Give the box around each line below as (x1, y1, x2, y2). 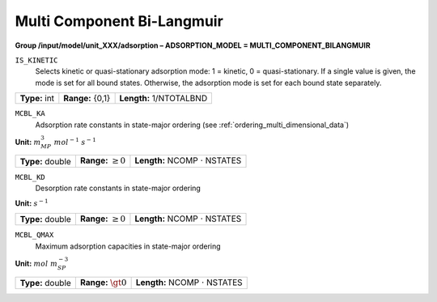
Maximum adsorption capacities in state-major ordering (35, 241, 222, 251)
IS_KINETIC (15, 55, 58, 65)
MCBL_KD (15, 172, 46, 181)
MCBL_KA (15, 109, 46, 118)
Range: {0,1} (63, 93, 111, 104)
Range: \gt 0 (79, 276, 127, 287)
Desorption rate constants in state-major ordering (35, 183, 202, 194)
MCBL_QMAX (15, 231, 54, 240)
